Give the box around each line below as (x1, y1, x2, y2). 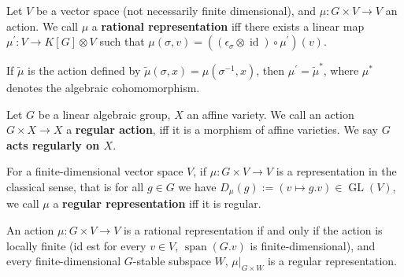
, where (323, 61, 359, 78)
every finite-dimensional (6, 253, 121, 269)
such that (99, 33, 145, 50)
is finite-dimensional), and (250, 237, 376, 253)
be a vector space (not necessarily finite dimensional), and (35, 2, 316, 18)
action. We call (6, 17, 78, 34)
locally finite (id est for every (6, 237, 146, 253)
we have (178, 178, 217, 194)
